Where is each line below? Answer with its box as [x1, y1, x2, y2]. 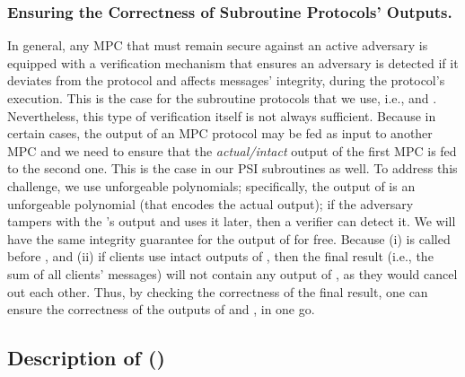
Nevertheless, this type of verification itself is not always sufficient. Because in [7, 106, 436, 125]
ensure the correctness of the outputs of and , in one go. [7, 300, 315, 319]
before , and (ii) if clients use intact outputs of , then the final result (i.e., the [7, 247, 434, 266]
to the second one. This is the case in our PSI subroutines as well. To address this [7, 159, 458, 178]
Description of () [7, 344, 165, 372]
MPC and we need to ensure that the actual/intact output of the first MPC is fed [7, 141, 457, 160]
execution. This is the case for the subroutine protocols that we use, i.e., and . [7, 89, 437, 107]
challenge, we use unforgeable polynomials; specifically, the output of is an [7, 176, 416, 195]
